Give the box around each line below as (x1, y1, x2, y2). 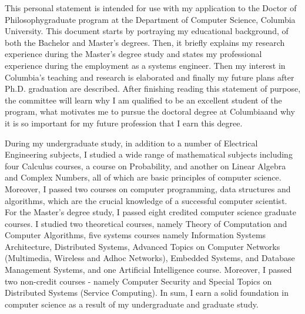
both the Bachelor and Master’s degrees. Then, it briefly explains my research (5, 36, 285, 48)
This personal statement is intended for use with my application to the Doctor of (5, 2, 297, 14)
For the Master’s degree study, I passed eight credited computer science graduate (5, 206, 296, 218)
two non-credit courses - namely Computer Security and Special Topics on (5, 275, 272, 287)
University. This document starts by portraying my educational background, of (5, 25, 289, 37)
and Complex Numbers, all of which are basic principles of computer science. (5, 171, 281, 183)
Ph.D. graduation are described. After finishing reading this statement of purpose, (5, 82, 301, 95)
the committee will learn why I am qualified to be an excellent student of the (5, 93, 282, 106)
